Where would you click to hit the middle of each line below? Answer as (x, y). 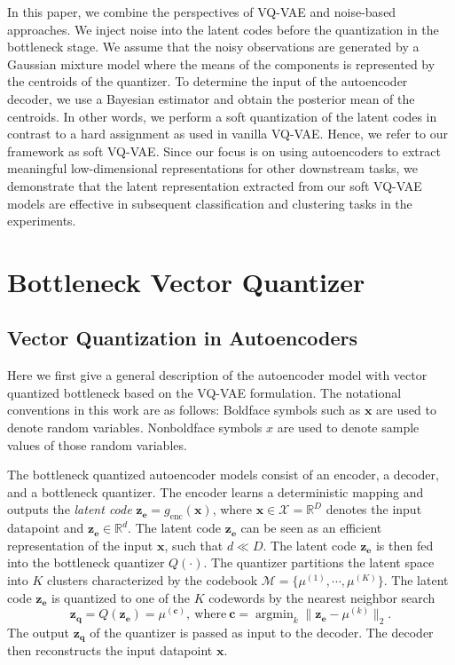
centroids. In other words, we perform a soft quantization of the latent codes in (222, 116)
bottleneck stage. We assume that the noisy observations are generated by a (213, 47)
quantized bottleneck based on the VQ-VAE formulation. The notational (204, 392)
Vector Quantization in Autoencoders (182, 338)
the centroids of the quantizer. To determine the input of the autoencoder (208, 81)
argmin (274, 615)
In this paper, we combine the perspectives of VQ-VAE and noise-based (202, 12)
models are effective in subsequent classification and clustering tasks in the (210, 203)
